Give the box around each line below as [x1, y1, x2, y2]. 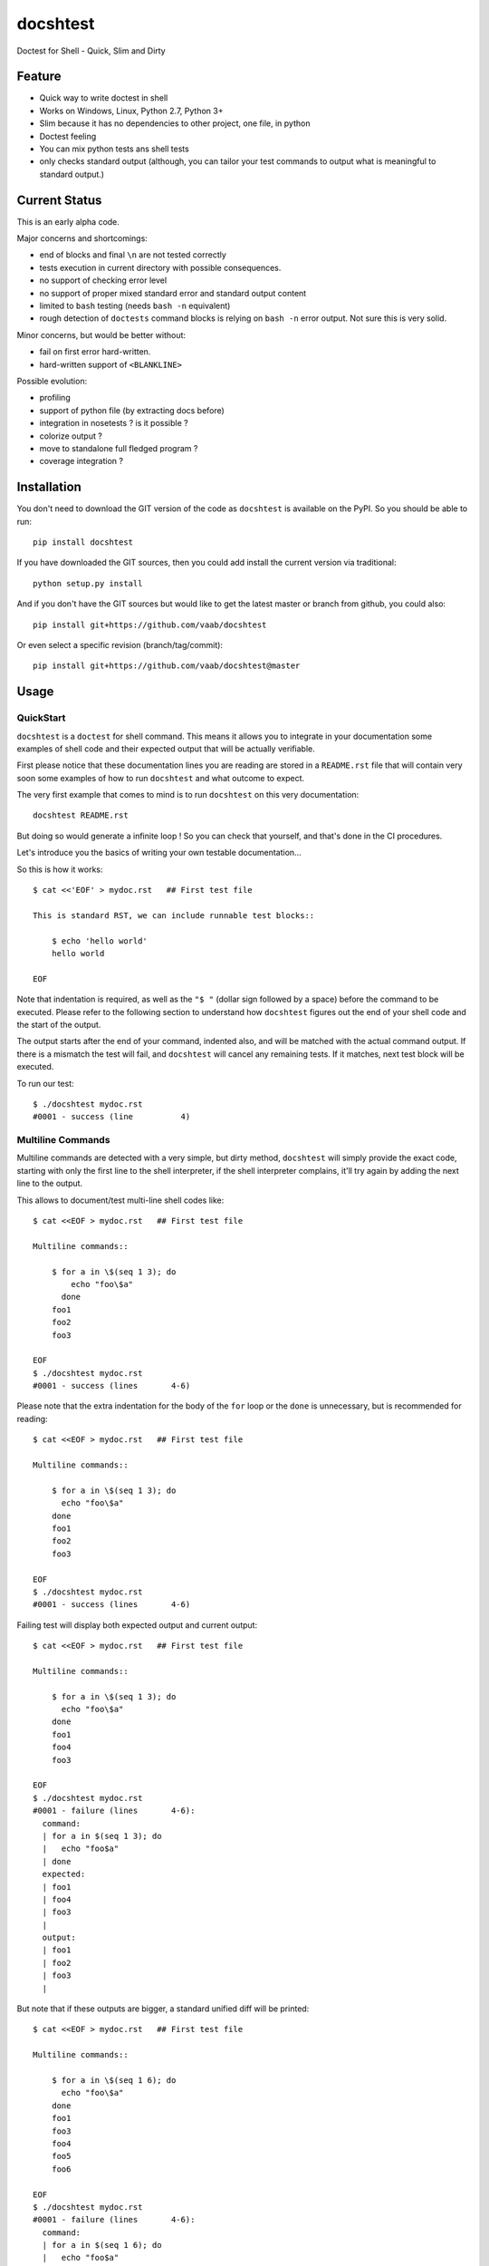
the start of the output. [16, 1019, 101, 1030]
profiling [39, 392, 72, 403]
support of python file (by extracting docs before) [39, 404, 225, 416]
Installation [16, 479, 81, 495]
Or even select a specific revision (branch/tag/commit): [16, 639, 224, 650]
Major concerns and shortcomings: [16, 233, 149, 244]
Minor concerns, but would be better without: [16, 329, 186, 340]
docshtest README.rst [33, 810, 129, 820]
